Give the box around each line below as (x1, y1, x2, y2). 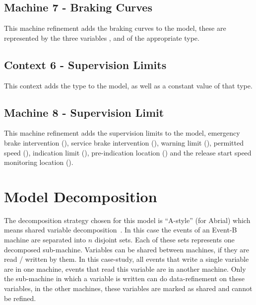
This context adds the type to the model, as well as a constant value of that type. (4, 80, 253, 90)
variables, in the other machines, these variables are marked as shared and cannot (4, 283, 253, 294)
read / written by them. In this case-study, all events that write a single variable (4, 254, 249, 264)
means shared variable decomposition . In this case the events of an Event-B (4, 225, 237, 235)
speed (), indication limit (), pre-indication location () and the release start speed (4, 147, 252, 157)
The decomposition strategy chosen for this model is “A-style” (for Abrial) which (4, 215, 251, 225)
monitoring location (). (4, 157, 73, 167)
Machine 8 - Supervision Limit (4, 104, 164, 120)
